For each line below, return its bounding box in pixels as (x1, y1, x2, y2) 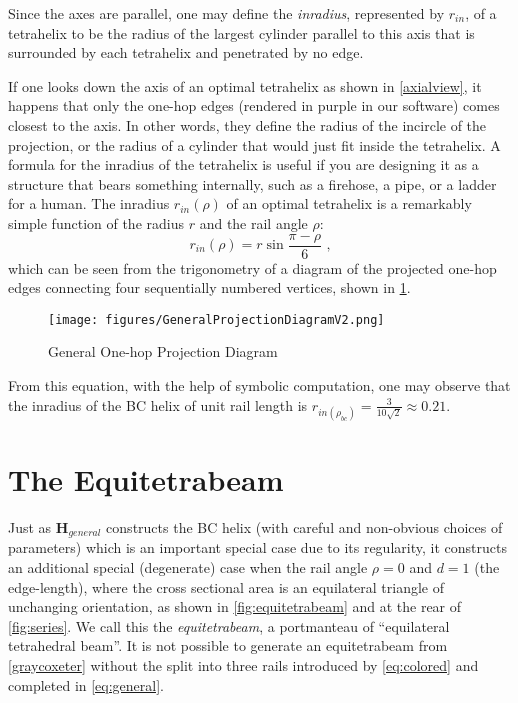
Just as (8, 516, 52, 537)
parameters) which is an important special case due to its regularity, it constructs (8, 537, 507, 558)
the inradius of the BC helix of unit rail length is (8, 394, 308, 415)
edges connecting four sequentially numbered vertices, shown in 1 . (8, 277, 411, 298)
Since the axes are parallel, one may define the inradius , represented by (8, 3, 445, 23)
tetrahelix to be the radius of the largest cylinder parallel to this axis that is (8, 22, 475, 43)
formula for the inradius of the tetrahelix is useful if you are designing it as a (8, 154, 479, 175)
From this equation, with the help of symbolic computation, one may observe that (8, 375, 511, 396)
